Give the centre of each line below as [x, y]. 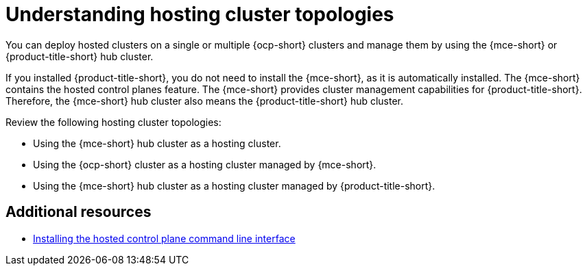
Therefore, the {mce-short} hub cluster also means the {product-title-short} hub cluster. [205, 101]
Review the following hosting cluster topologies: [113, 122]
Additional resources [79, 212]
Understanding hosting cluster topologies [200, 14]
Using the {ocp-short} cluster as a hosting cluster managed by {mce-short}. [205, 164]
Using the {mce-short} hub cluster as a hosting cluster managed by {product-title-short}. [234, 185]
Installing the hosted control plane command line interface [164, 238]
